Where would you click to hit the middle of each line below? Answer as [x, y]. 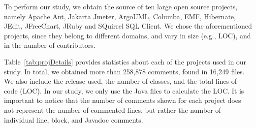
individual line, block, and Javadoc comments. [74, 119]
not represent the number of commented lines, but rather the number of [112, 110]
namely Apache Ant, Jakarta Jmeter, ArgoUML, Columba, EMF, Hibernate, [120, 16]
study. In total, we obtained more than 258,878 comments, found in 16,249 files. [124, 71]
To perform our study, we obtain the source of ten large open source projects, [121, 6]
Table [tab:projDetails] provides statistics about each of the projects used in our [125, 61]
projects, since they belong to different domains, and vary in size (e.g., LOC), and [128, 35]
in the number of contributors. [50, 45]
